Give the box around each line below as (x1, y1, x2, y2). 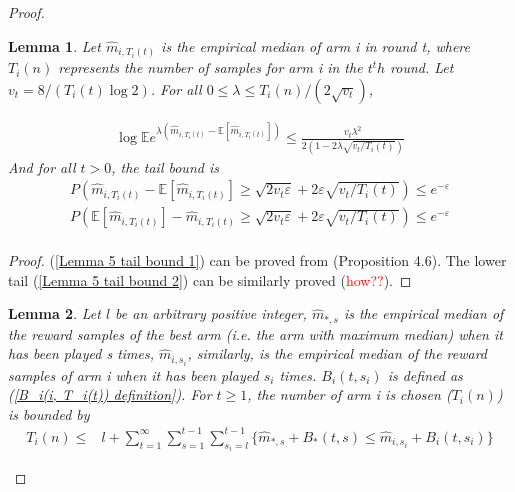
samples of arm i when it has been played (8, 364, 259, 385)
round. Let (390, 57, 454, 78)
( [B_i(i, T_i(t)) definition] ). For (8, 384, 212, 405)
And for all (8, 156, 76, 177)
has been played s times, (8, 343, 155, 364)
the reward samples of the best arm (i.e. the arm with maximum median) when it (8, 323, 503, 344)
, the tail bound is (111, 156, 219, 177)
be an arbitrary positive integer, (115, 303, 307, 324)
